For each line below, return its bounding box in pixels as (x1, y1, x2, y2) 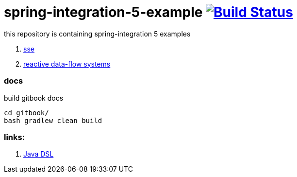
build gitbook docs (4, 93, 64, 102)
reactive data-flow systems (23, 59, 111, 68)
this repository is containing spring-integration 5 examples (4, 29, 191, 38)
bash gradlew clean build (4, 116, 102, 124)
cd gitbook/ (4, 108, 49, 117)
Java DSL (23, 150, 54, 159)
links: (4, 132, 25, 142)
